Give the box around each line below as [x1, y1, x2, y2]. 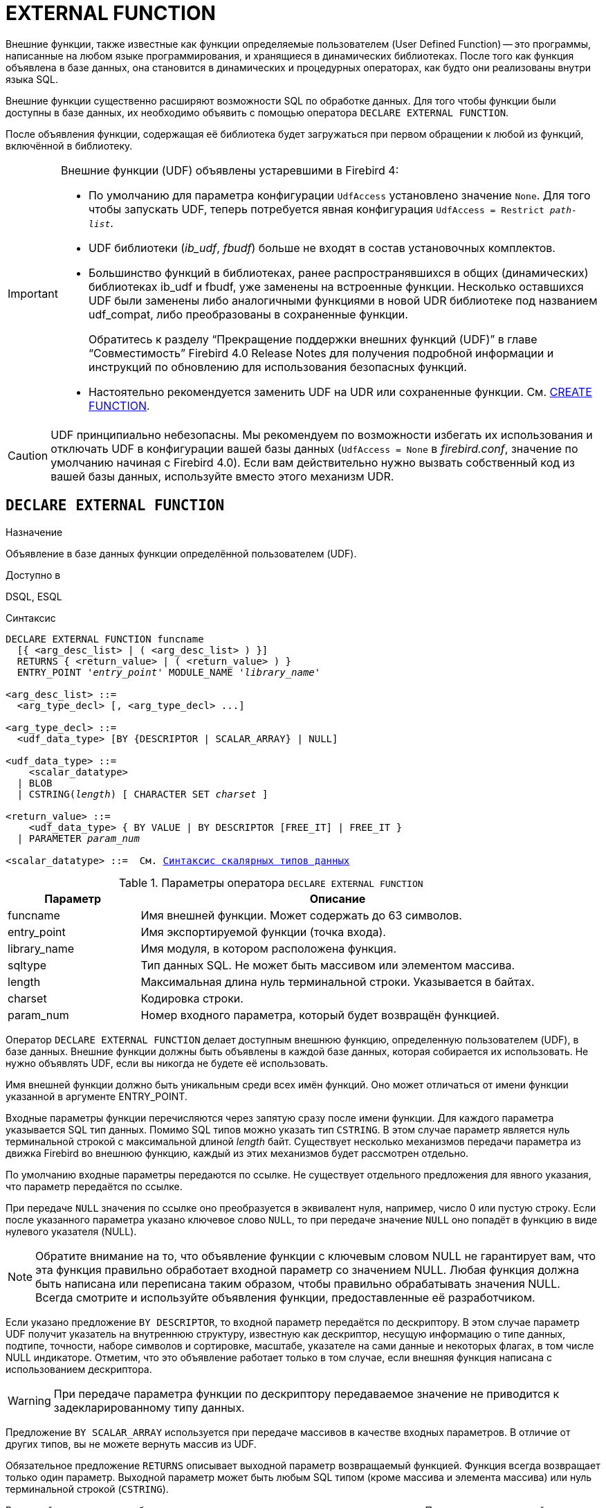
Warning [8, 1393, 51, 1408]
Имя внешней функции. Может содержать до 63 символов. [140, 908, 462, 922]
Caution [8, 448, 48, 463]
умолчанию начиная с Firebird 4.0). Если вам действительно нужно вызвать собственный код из [50, 455, 575, 469]
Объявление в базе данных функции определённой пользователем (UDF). [6, 547, 357, 559]
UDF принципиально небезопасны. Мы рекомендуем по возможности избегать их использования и [50, 427, 593, 442]
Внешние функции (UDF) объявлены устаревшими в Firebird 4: [60, 163, 399, 177]
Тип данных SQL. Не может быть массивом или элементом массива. [140, 958, 515, 972]
